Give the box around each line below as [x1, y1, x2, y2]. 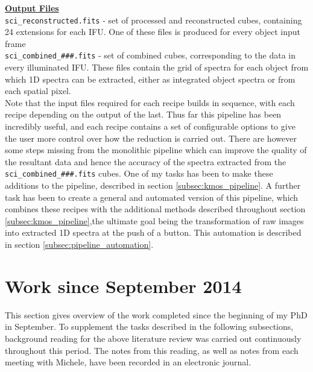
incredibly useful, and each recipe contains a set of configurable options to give [5, 120, 296, 133]
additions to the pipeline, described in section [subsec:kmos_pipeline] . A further [5, 179, 301, 192]
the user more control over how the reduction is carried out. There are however [5, 131, 297, 144]
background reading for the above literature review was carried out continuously [5, 332, 302, 344]
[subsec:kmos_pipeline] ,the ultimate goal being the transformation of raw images [5, 214, 304, 227]
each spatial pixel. [5, 84, 71, 97]
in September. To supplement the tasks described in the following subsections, [5, 320, 294, 333]
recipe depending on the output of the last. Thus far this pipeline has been [5, 108, 282, 121]
